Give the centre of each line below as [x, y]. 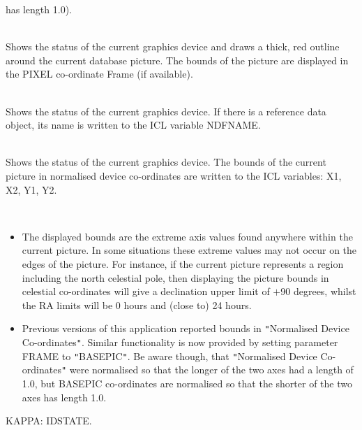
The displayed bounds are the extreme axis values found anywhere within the [187, 236]
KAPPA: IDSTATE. [49, 421]
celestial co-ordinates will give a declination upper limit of [146, 291]
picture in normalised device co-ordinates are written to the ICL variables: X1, [174, 175]
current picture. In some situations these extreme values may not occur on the [189, 250]
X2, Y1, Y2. [31, 189]
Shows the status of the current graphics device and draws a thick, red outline [173, 46]
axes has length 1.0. [64, 397]
